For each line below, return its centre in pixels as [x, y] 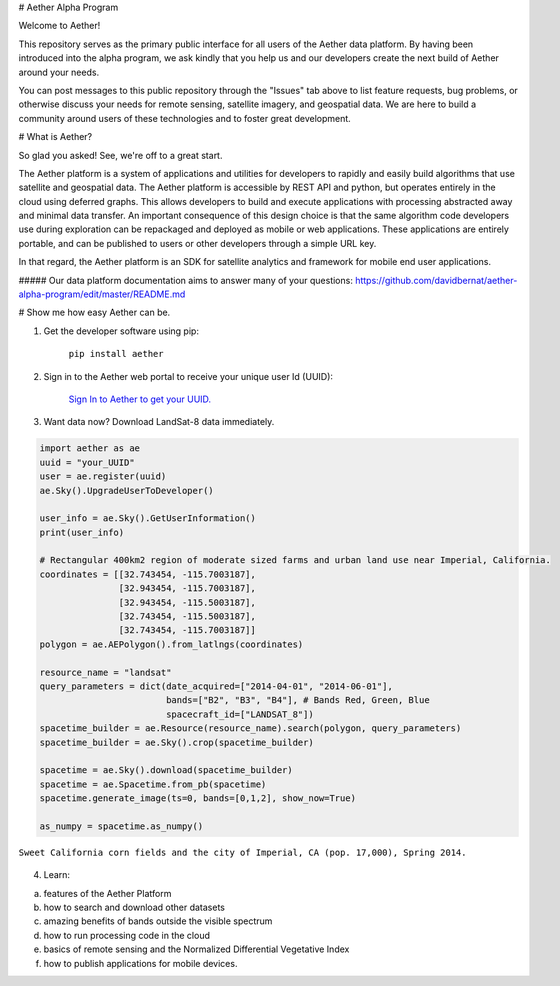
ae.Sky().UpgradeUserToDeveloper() [126, 490]
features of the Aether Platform [107, 893]
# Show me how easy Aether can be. [94, 312]
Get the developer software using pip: [121, 331]
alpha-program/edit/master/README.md [102, 294]
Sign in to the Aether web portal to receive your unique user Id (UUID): [188, 376]
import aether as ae [89, 448]
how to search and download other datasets [134, 907]
